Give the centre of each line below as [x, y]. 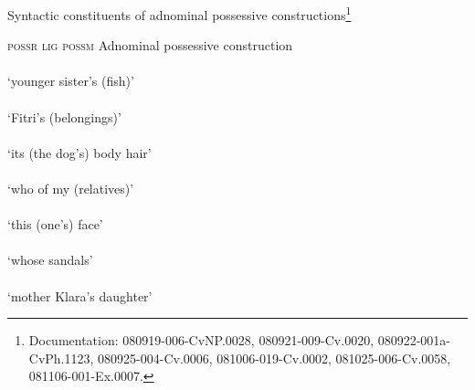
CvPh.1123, [61, 358]
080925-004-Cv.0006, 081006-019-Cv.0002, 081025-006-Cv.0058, [274, 358]
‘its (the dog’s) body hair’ [79, 152]
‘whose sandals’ [50, 260]
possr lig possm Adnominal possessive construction [150, 45]
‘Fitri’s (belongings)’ [64, 116]
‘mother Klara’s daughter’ [80, 295]
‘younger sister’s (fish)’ [71, 81]
